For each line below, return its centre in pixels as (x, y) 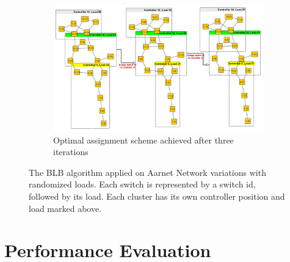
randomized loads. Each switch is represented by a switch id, (142, 184)
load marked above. (65, 208)
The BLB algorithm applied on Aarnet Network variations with (147, 172)
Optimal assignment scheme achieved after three (143, 140)
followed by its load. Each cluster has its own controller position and (157, 196)
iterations (71, 152)
